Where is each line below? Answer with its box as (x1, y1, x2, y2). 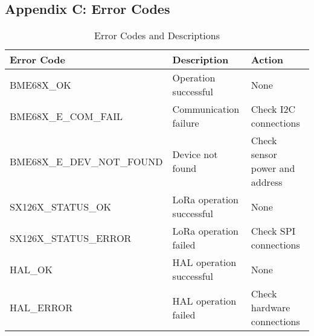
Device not (172, 147, 218, 162)
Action (251, 52, 284, 67)
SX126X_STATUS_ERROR (10, 230, 132, 245)
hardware (251, 300, 290, 315)
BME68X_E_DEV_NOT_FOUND (10, 154, 163, 168)
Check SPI (251, 224, 296, 238)
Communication (172, 102, 240, 116)
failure (172, 116, 199, 130)
